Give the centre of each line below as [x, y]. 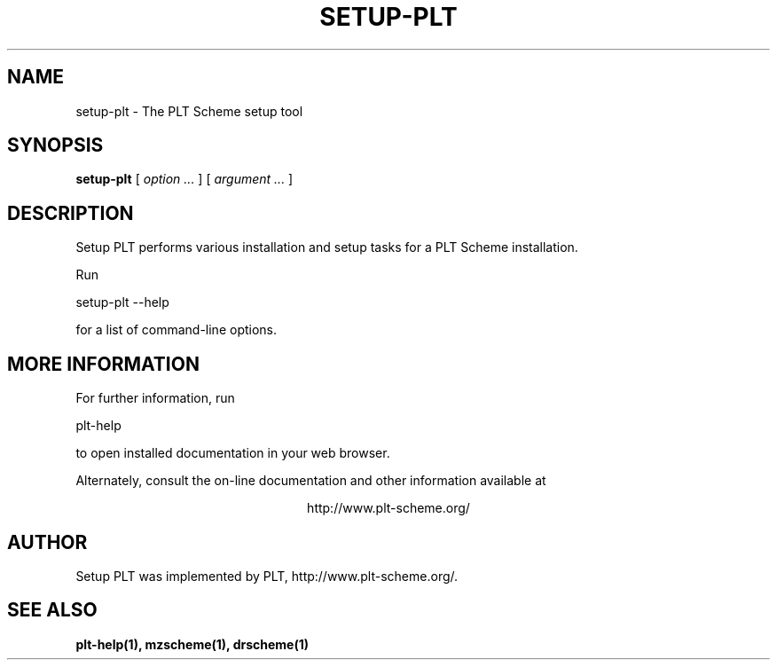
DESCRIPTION [71, 213]
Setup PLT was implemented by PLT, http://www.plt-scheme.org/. [267, 576]
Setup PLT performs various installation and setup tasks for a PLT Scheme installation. [327, 247]
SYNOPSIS [55, 145]
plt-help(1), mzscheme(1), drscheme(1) [192, 644]
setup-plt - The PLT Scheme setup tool [189, 111]
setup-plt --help [122, 302]
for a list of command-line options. [177, 330]
